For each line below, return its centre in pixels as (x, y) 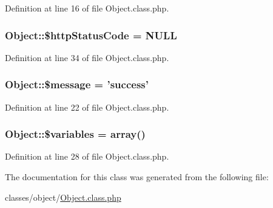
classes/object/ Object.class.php (63, 197)
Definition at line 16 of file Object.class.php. (87, 8)
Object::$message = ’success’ (77, 84)
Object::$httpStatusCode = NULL (91, 35)
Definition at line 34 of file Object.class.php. (87, 57)
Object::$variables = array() (75, 134)
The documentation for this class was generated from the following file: (137, 177)
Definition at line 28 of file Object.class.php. (87, 156)
